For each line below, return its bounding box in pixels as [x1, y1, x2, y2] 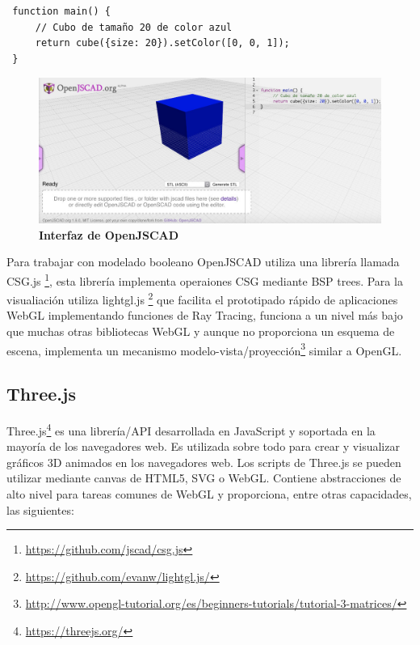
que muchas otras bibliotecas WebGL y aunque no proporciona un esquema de [6, 322, 395, 339]
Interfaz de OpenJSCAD [39, 226, 179, 243]
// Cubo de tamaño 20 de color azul [35, 21, 233, 33]
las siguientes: [6, 501, 74, 518]
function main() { [12, 6, 111, 17]
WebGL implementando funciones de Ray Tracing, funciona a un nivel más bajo [6, 307, 403, 324]
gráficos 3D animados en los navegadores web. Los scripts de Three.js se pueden [6, 453, 401, 470]
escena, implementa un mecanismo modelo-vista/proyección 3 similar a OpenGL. [6, 339, 402, 359]
